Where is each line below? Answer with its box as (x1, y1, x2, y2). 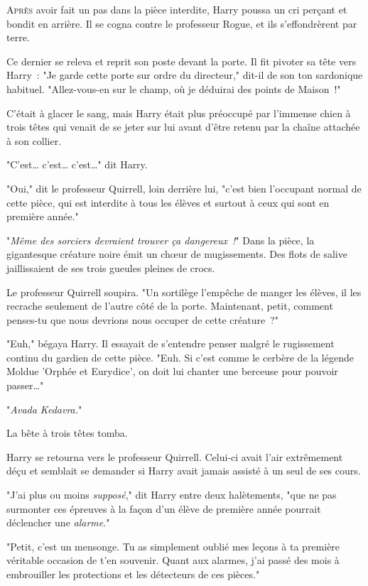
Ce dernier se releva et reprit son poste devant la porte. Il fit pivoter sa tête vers (6, 53, 357, 68)
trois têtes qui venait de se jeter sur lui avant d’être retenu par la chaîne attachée (6, 119, 360, 134)
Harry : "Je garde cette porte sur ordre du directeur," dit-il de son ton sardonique (6, 67, 363, 82)
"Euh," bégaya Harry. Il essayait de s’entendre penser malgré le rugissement (6, 336, 335, 351)
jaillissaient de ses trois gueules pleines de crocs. (6, 260, 215, 275)
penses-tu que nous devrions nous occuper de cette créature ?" (6, 312, 278, 327)
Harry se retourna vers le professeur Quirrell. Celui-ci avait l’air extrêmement (6, 449, 343, 464)
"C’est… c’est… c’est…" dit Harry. (6, 157, 148, 172)
